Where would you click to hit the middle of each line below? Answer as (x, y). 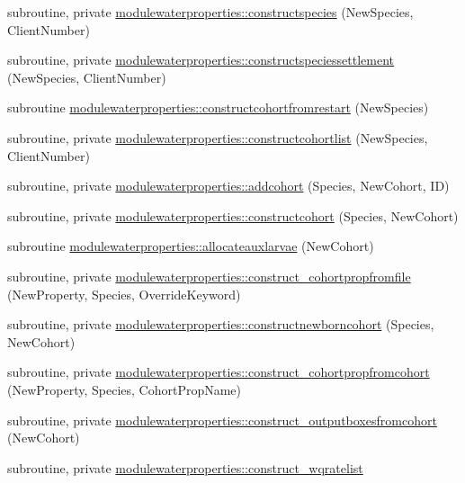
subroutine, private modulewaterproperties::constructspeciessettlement (201, 60)
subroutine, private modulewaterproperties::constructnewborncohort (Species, (221, 324)
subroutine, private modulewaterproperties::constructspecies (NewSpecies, (210, 12)
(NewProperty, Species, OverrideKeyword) (124, 294)
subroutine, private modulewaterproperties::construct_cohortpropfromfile (209, 276)
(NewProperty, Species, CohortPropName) (125, 389)
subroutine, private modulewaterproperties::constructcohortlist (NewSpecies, (218, 137)
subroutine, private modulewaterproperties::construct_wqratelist (185, 467)
